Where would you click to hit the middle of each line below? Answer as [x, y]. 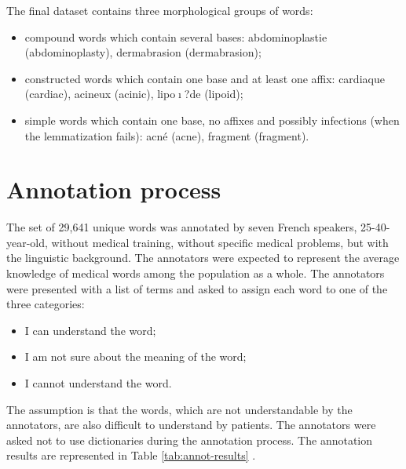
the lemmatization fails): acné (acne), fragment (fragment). [167, 135]
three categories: [46, 304]
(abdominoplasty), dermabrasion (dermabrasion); [143, 52]
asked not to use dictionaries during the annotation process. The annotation [190, 440]
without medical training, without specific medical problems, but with [220, 242]
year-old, [27, 242]
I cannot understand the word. [98, 383]
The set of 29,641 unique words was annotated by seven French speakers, [182, 227]
